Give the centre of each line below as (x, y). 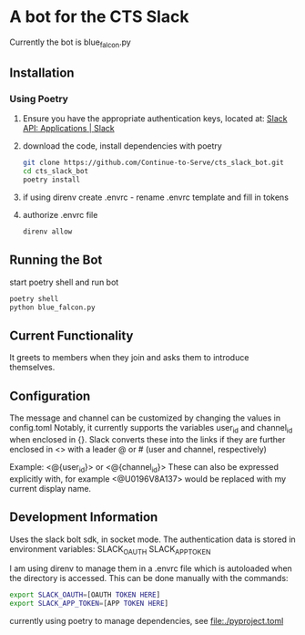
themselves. (32, 368)
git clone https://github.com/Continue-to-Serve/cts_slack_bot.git (153, 163)
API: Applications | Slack (69, 129)
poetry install (51, 180)
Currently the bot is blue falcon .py (71, 43)
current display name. (51, 488)
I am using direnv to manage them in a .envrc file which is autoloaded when (151, 568)
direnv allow (47, 232)
